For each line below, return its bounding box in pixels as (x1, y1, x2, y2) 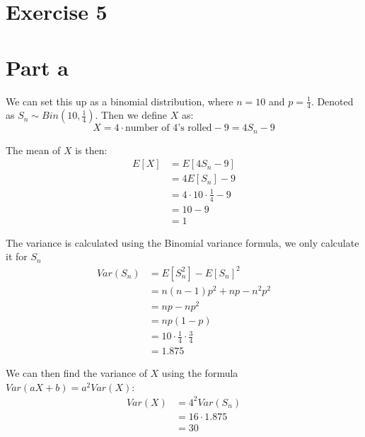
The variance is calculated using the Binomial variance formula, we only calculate (6, 235, 359, 250)
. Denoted (311, 93, 354, 108)
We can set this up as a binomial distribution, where (6, 93, 233, 108)
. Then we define (95, 107, 168, 122)
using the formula (161, 366, 238, 380)
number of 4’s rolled (125, 123, 212, 134)
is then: (75, 142, 108, 157)
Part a (6, 52, 69, 81)
